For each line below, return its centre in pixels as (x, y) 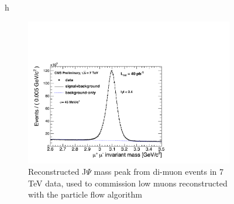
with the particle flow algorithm (85, 194)
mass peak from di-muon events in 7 (159, 172)
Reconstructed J (57, 172)
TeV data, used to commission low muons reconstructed (128, 183)
